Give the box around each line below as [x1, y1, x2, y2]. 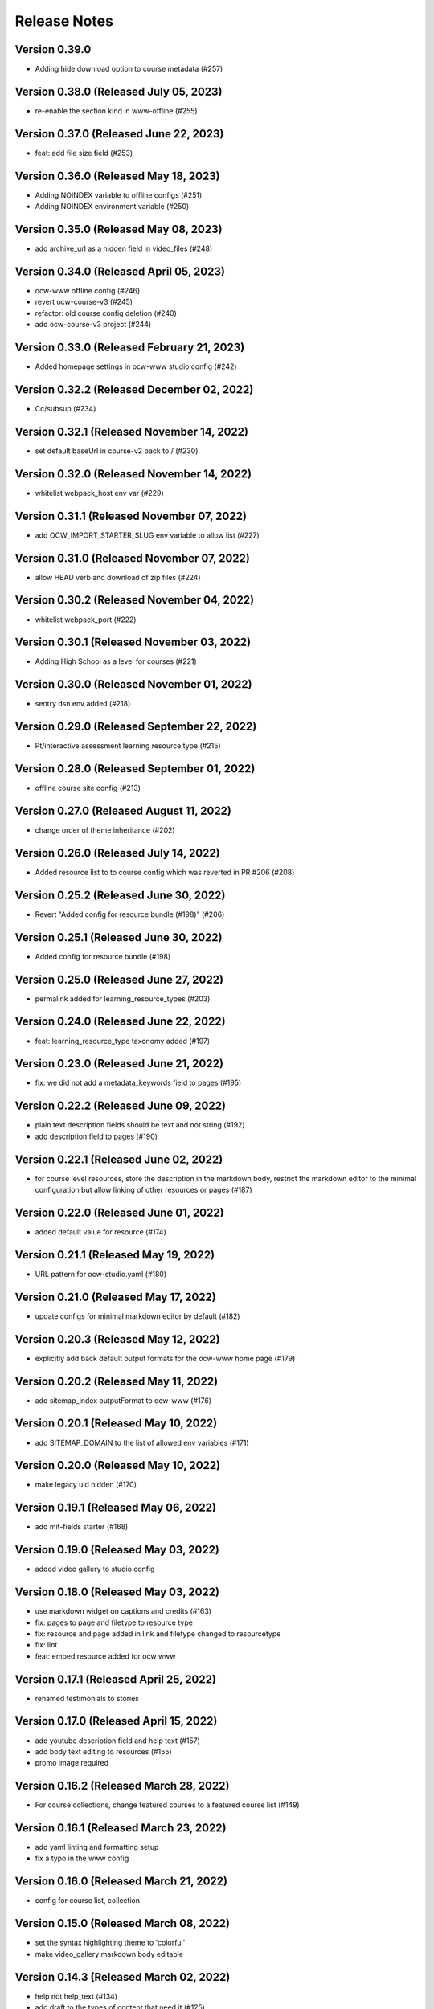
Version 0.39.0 [14, 43, 92, 56]
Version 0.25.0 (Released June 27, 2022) [14, 972, 224, 986]
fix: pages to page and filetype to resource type [35, 1618, 193, 1627]
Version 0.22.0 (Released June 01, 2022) [14, 1205, 224, 1219]
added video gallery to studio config [35, 1564, 155, 1574]
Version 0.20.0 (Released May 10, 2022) [14, 1459, 221, 1472]
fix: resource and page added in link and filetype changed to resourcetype [35, 1628, 281, 1639]
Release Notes [14, 12, 114, 30]
